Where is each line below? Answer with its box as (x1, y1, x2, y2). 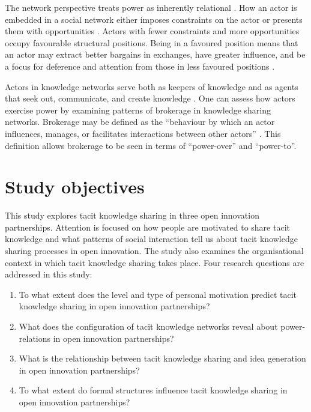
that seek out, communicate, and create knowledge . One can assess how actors (5, 92, 295, 105)
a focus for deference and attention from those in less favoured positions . (5, 59, 275, 72)
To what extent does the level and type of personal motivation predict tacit (19, 288, 297, 300)
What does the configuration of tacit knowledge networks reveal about (19, 320, 278, 332)
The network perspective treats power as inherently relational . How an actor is (5, 1, 297, 13)
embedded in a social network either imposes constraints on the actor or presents (5, 13, 303, 25)
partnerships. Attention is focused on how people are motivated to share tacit (5, 220, 290, 233)
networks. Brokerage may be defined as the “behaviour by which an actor (5, 115, 275, 128)
